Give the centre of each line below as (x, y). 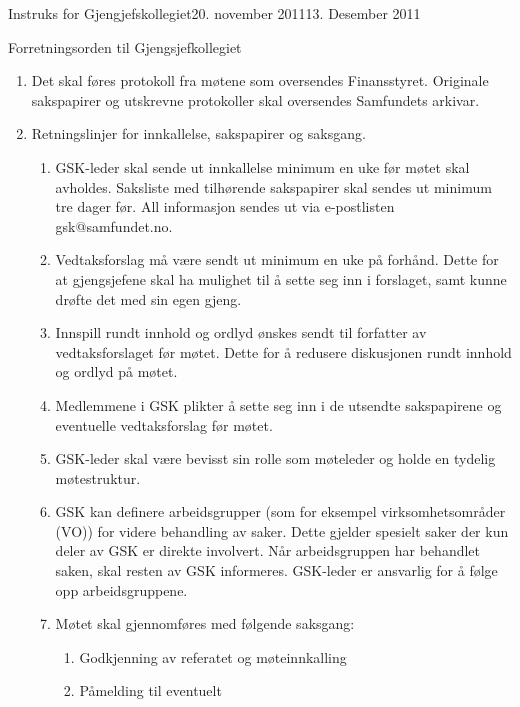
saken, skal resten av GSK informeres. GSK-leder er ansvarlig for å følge (276, 570)
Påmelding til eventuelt (150, 690)
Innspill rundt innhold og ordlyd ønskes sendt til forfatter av (241, 332)
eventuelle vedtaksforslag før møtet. (164, 424)
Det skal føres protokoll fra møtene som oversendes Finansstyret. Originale (260, 80)
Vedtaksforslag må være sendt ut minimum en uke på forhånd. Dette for (277, 259)
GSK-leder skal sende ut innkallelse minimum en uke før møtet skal (262, 166)
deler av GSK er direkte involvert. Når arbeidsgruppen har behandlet (268, 550)
